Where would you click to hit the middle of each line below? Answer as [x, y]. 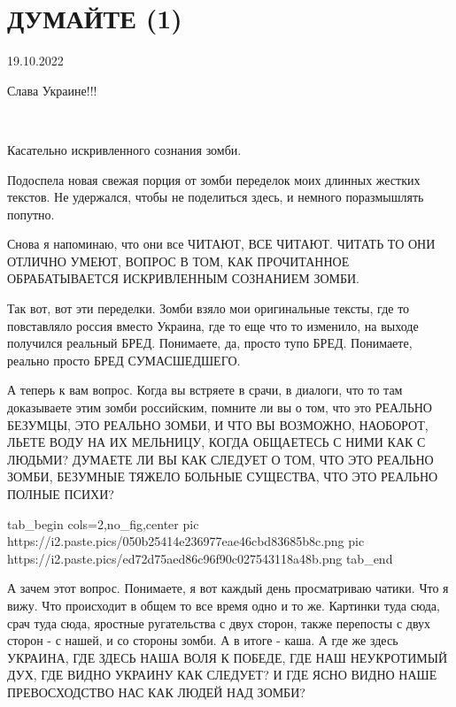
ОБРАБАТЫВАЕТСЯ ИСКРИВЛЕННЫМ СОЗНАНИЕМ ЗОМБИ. [184, 278]
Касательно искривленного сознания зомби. [124, 149]
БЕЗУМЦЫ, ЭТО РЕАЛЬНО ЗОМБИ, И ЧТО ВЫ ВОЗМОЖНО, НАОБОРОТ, [218, 424]
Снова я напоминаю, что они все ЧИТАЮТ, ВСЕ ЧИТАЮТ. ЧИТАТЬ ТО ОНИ [221, 244]
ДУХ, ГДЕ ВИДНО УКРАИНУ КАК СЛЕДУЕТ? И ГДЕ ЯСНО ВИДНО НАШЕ [222, 675]
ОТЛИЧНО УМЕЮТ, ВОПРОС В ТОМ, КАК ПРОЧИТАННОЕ [178, 261]
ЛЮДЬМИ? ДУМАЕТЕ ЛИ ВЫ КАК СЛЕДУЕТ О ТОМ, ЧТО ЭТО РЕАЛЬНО [220, 459]
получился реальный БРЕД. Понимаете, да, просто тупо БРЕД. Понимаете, [210, 343]
